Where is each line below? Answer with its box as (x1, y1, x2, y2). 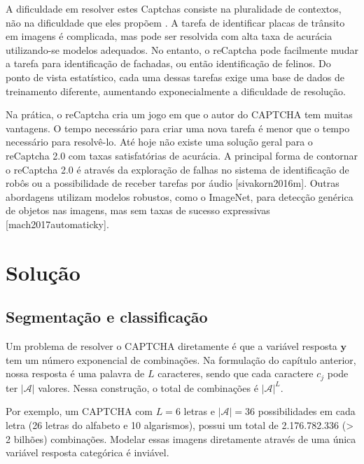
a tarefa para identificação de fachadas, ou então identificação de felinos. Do (6, 56, 331, 71)
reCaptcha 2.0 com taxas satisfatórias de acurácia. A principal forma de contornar (6, 148, 358, 162)
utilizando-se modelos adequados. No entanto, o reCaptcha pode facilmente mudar (6, 42, 358, 57)
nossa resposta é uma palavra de (6, 366, 145, 381)
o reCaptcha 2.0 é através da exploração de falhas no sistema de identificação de (6, 162, 349, 176)
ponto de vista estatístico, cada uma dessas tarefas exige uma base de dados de (6, 69, 345, 84)
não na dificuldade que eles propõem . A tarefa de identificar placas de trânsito (6, 15, 345, 29)
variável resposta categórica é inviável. (6, 445, 169, 460)
